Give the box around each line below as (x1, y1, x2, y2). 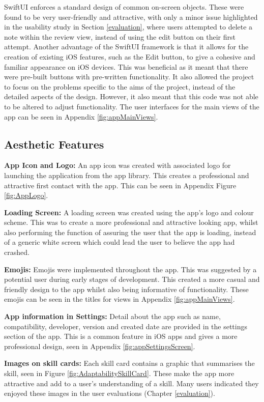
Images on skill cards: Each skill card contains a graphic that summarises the (4, 358, 255, 368)
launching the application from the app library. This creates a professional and (4, 169, 249, 180)
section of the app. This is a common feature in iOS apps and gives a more (4, 331, 238, 341)
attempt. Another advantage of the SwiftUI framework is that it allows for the (4, 41, 249, 52)
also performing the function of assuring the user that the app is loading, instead (4, 226, 256, 237)
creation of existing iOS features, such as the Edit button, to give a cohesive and (4, 51, 255, 62)
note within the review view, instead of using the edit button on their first (4, 31, 236, 42)
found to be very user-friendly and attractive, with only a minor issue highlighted (4, 11, 258, 22)
